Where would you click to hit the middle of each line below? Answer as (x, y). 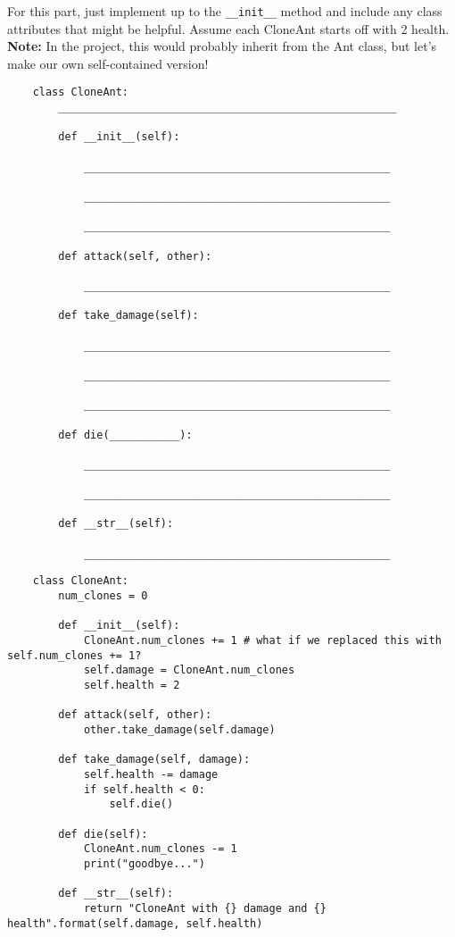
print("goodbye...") (144, 863)
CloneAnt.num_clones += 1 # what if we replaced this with (262, 641)
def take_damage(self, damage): (154, 760)
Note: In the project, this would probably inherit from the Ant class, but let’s (222, 46)
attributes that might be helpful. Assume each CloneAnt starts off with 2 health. (228, 28)
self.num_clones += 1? (74, 655)
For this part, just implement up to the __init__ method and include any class (225, 11)
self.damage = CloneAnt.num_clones (189, 670)
